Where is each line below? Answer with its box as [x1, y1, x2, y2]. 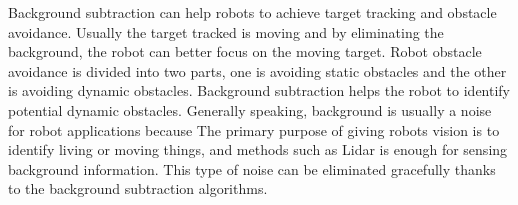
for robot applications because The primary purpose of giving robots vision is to [8, 119, 500, 140]
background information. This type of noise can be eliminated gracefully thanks [8, 158, 496, 179]
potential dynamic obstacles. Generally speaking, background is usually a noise [8, 99, 492, 120]
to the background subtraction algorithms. [8, 178, 268, 199]
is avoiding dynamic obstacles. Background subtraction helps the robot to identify [8, 80, 511, 101]
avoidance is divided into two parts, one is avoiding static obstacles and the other [8, 60, 507, 81]
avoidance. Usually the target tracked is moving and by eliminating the [8, 21, 444, 42]
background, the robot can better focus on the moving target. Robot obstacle [8, 41, 482, 62]
